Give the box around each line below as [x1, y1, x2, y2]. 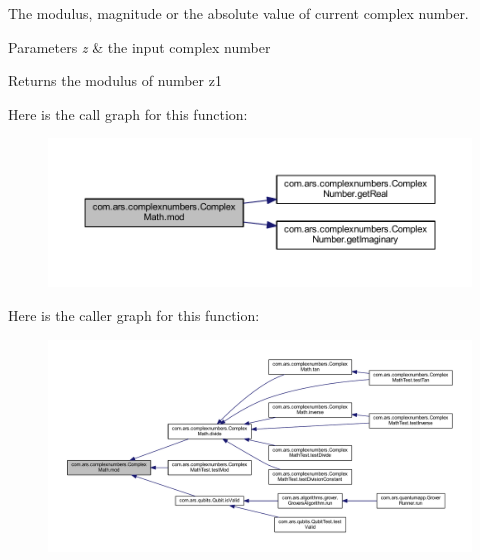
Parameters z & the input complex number [8, 36, 271, 57]
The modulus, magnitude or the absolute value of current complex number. [8, 3, 469, 23]
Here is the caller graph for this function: [8, 305, 260, 326]
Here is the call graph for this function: [8, 103, 248, 124]
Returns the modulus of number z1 [8, 70, 222, 91]
